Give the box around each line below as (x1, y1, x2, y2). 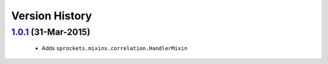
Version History (11, 9, 92, 22)
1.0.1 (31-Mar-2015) (11, 27, 91, 37)
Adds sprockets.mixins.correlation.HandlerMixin (41, 45, 188, 52)
